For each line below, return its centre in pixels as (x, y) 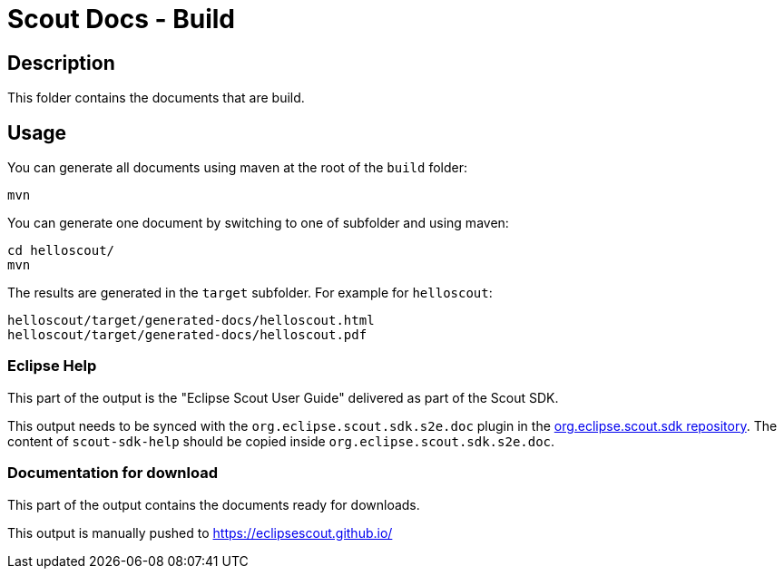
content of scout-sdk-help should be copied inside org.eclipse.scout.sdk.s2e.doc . (281, 441)
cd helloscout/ (61, 251)
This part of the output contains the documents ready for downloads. (214, 504)
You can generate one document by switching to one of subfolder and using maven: (258, 223)
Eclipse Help (52, 366)
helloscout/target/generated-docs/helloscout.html (191, 321)
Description (61, 63)
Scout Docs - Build (121, 19)
